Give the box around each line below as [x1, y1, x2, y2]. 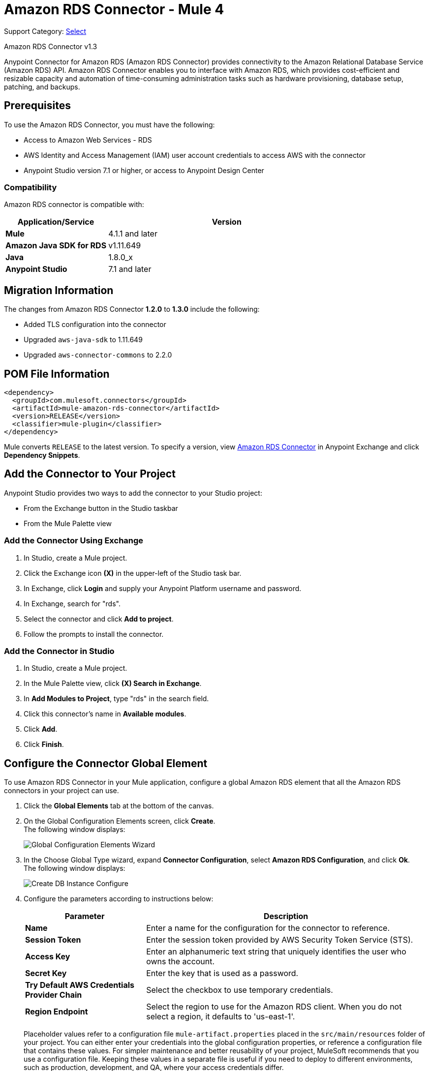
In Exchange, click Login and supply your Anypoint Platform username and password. [24, 584, 302, 593]
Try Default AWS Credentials [25, 980, 134, 990]
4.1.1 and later [108, 229, 157, 239]
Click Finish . [24, 740, 64, 749]
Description [263, 911, 308, 922]
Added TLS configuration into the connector [24, 320, 166, 329]
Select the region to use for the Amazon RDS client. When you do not [146, 1002, 402, 1012]
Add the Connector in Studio [4, 646, 115, 656]
